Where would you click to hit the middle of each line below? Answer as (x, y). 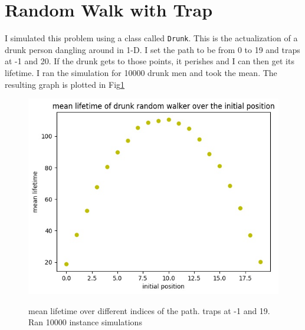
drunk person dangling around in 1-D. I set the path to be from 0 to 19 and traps (152, 49)
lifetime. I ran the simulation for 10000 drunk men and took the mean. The (141, 72)
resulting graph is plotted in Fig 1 (65, 84)
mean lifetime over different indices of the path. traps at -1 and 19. (149, 310)
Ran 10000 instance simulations (85, 322)
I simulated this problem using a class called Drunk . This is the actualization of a (151, 38)
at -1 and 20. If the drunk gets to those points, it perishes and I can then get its (150, 61)
